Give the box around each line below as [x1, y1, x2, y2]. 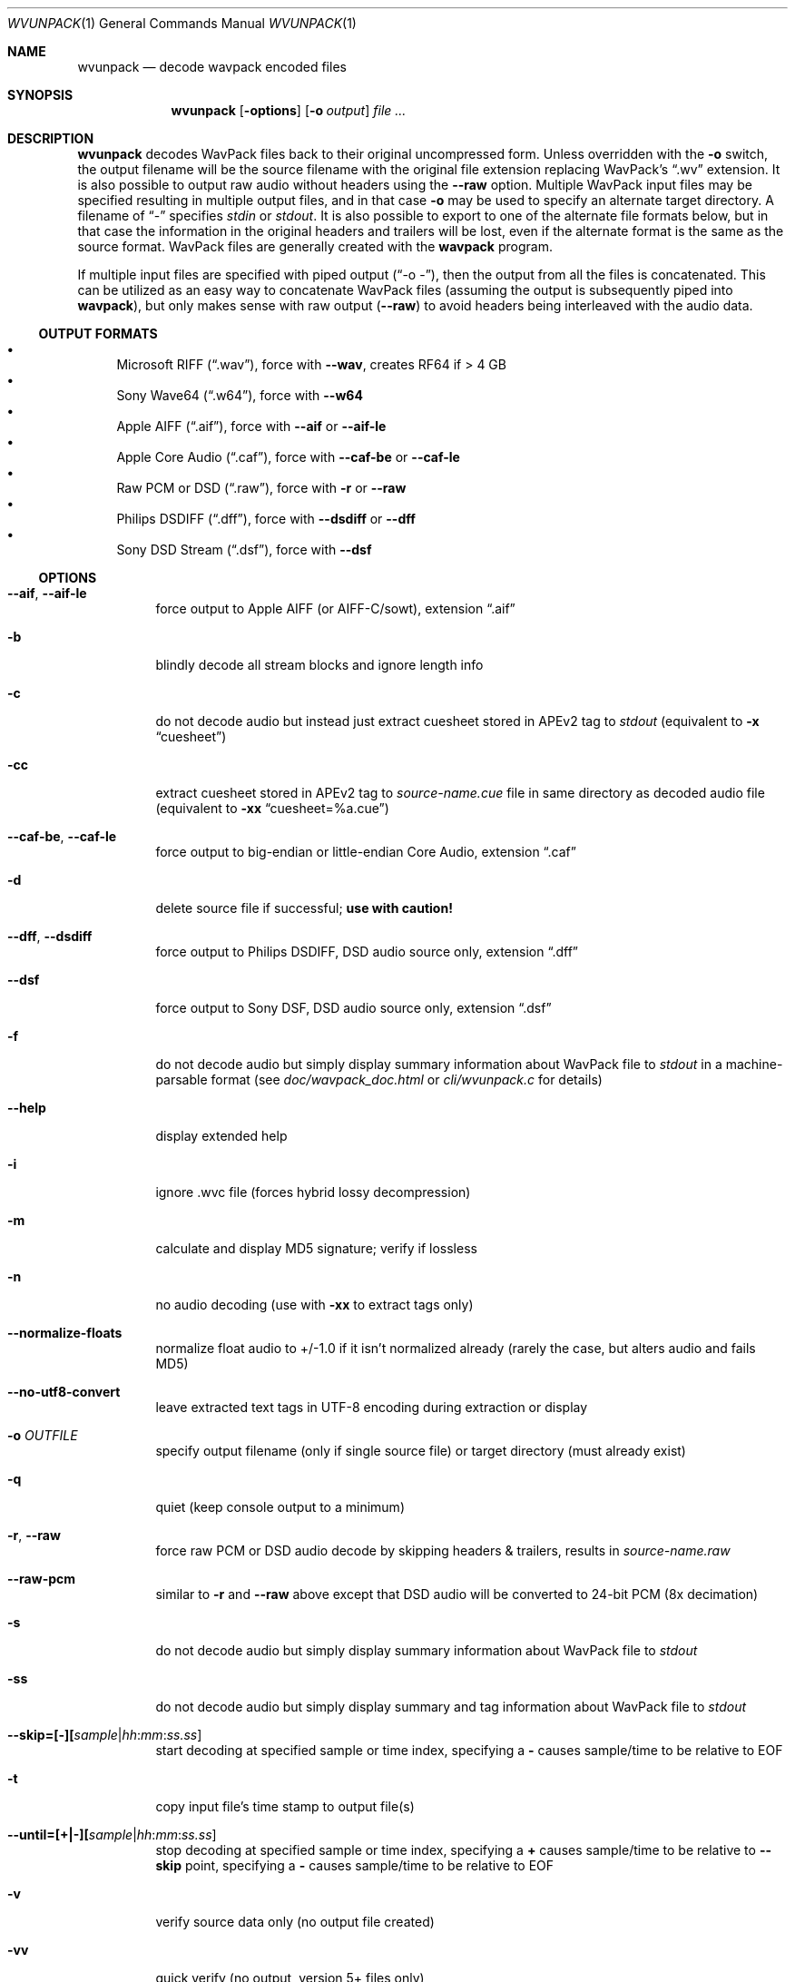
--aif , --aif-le [7, 585, 87, 601]
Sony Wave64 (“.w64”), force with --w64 [116, 388, 363, 403]
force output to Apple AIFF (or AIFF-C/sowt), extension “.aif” [155, 601, 515, 616]
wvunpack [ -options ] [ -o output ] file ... [171, 103, 407, 118]
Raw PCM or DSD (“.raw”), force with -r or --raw [116, 480, 407, 495]
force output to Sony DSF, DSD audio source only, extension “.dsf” [155, 1000, 552, 1016]
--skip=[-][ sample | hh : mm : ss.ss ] [7, 1727, 202, 1742]
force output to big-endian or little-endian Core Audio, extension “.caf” [155, 844, 576, 859]
